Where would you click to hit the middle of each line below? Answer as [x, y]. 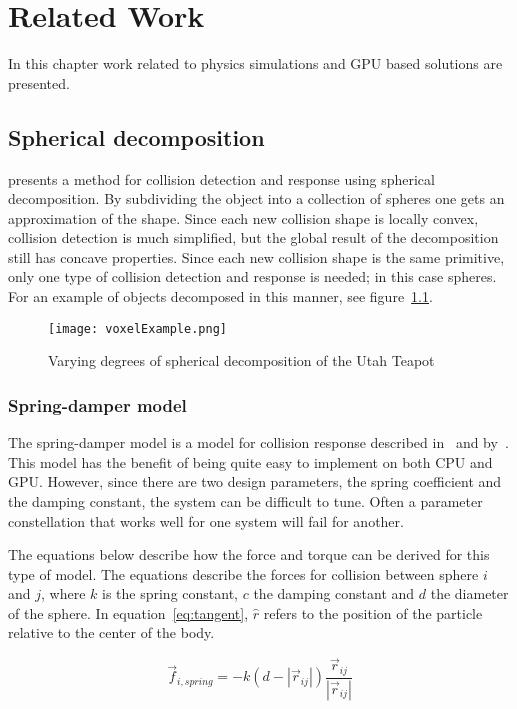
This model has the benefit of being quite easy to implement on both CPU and [250, 461]
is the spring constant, [170, 593]
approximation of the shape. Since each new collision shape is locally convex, [243, 217]
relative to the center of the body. [111, 632]
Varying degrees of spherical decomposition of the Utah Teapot [241, 360]
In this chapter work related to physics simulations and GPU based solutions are [255, 63]
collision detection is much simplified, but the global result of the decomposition [253, 237]
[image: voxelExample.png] [137, 328]
